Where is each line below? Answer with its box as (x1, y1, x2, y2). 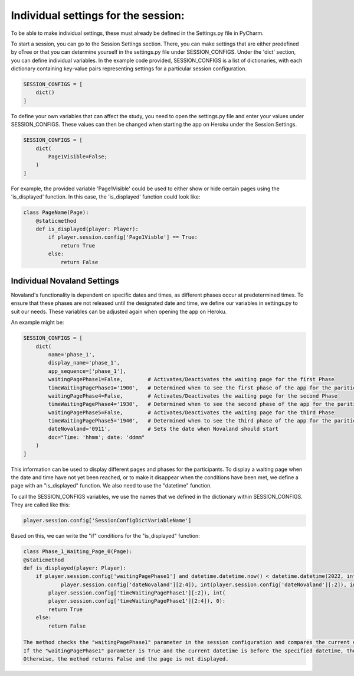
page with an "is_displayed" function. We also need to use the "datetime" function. (11, 482, 212, 489)
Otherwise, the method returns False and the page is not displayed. (23, 656, 229, 662)
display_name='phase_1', (48, 359, 120, 366)
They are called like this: (11, 501, 70, 508)
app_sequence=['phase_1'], (48, 368, 126, 375)
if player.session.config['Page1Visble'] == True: (48, 234, 198, 240)
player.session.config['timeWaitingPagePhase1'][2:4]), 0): (48, 597, 226, 604)
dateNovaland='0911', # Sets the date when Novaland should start (48, 425, 278, 433)
